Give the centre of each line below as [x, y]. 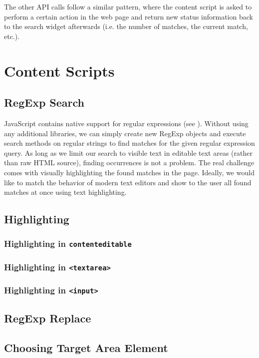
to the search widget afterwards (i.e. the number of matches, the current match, [126, 26]
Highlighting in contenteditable [68, 244]
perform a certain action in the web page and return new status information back [129, 16]
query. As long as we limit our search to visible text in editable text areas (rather [128, 152]
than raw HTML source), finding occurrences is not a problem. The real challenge [129, 162]
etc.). [12, 36]
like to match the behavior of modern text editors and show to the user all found [128, 182]
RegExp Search [44, 102]
